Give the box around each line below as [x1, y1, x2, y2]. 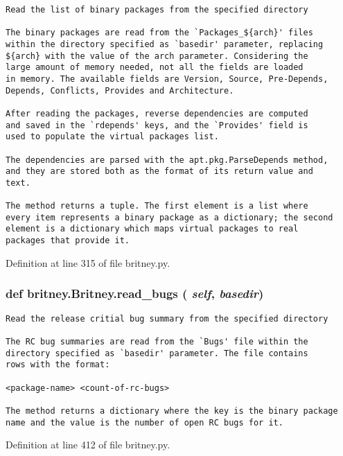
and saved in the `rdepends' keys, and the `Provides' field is [6, 120, 308, 130]
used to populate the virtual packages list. [6, 132, 219, 142]
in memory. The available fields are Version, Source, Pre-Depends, [6, 73, 328, 84]
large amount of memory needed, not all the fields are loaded [6, 62, 304, 73]
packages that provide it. [6, 236, 130, 246]
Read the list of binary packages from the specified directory [6, 5, 308, 15]
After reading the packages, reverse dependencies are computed [6, 108, 308, 119]
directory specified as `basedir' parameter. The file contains [6, 348, 308, 358]
